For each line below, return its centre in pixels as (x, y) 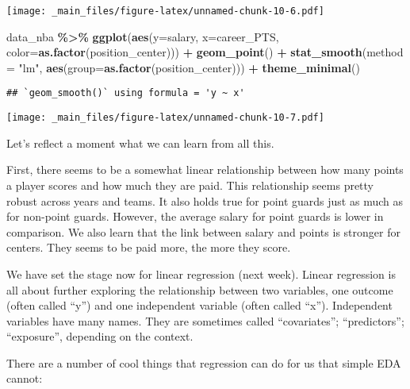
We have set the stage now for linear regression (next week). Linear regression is (201, 273)
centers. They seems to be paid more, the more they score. (149, 247)
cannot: (25, 378)
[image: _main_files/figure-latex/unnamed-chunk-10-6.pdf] (165, 11)
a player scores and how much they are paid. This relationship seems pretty (190, 185)
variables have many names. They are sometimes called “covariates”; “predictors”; (205, 320)
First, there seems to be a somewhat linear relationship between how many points (205, 169)
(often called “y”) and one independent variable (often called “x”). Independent (199, 305)
